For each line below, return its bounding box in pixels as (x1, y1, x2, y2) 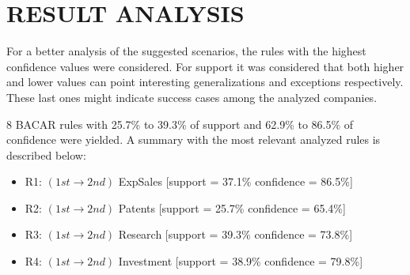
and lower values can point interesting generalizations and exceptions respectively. (6, 73, 404, 90)
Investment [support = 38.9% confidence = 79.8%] (118, 253, 363, 269)
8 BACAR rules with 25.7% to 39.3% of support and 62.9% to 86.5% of (6, 115, 354, 132)
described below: (6, 146, 86, 163)
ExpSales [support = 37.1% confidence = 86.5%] (118, 173, 353, 190)
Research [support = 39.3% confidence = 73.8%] (118, 226, 353, 243)
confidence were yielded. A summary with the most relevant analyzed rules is (6, 131, 381, 148)
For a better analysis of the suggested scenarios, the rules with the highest (6, 43, 366, 59)
